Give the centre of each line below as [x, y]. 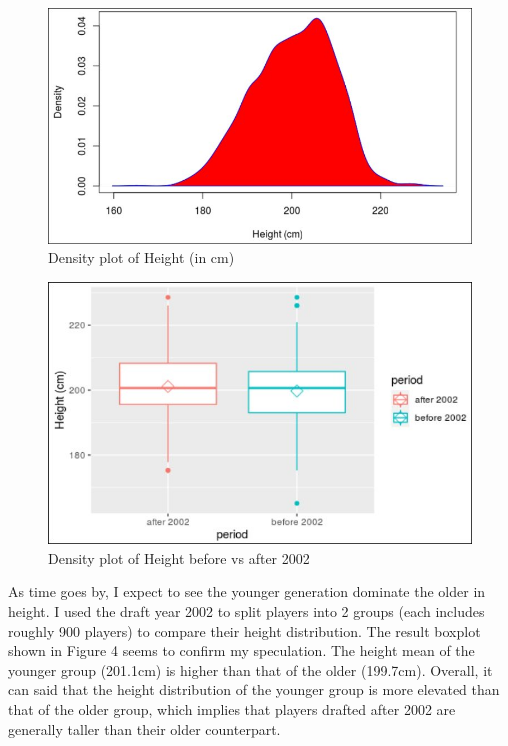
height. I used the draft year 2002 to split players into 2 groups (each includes [246, 610]
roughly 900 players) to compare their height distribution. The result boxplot [244, 630]
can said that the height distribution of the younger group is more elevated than [254, 689]
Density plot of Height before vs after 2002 [179, 557]
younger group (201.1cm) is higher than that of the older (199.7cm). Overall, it [250, 669]
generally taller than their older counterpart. [144, 728]
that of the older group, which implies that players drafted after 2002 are [232, 708]
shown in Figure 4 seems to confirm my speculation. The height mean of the [241, 650]
